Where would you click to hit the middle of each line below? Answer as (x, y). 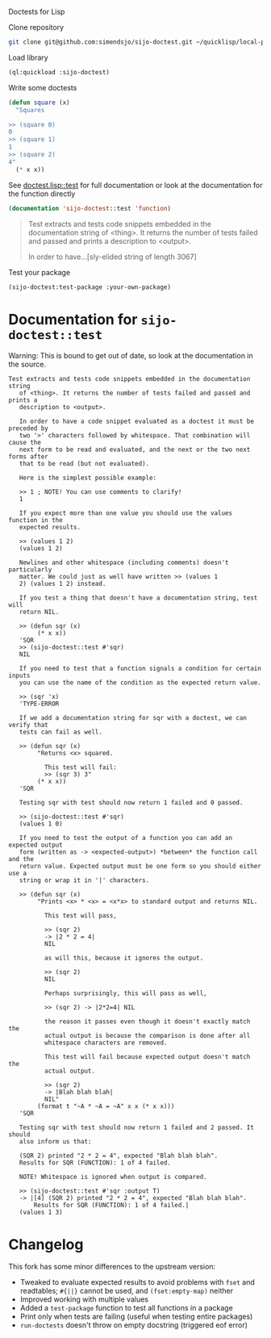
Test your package (40, 272)
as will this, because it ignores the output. (124, 958)
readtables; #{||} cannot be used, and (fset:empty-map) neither (127, 1291)
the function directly (42, 194)
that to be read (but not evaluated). (84, 464)
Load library (28, 57)
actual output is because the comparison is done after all (147, 1036)
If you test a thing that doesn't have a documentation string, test (138, 598)
